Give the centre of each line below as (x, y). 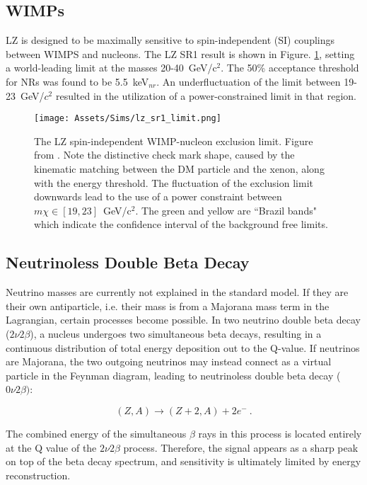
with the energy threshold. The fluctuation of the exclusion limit (174, 182)
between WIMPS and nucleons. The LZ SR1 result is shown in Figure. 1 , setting (180, 53)
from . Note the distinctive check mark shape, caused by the (164, 155)
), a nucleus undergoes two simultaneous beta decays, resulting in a (176, 333)
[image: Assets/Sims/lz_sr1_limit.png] (128, 119)
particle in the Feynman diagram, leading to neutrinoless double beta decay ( (173, 375)
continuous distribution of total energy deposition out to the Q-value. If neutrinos (183, 347)
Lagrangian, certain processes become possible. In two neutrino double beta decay (183, 320)
